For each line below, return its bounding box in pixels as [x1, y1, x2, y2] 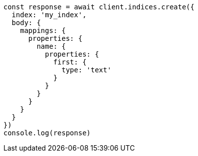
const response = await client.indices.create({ [3, 3, 195, 11]
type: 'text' [62, 66, 112, 74]
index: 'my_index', [11, 11, 87, 19]
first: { [53, 58, 87, 66]
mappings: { [20, 27, 66, 34]
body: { [11, 19, 41, 27]
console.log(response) [3, 129, 91, 137]
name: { [36, 42, 66, 50]
